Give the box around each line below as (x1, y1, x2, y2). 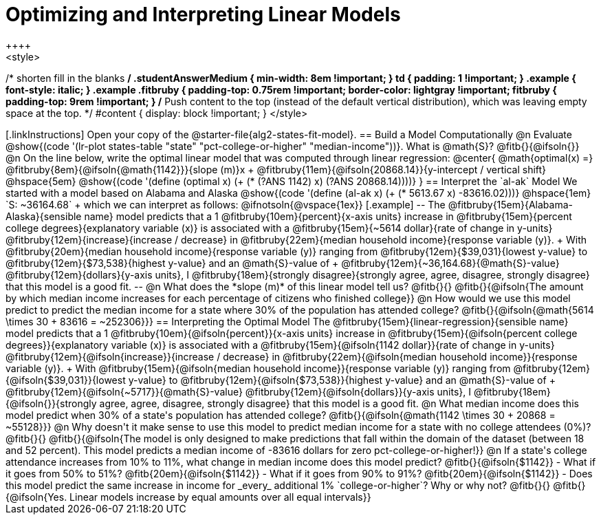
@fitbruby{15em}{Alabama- (448, 198, 573, 210)
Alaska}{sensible (6, 210, 82, 222)
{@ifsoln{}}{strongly (6, 397, 97, 409)
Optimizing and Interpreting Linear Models (6, 3, 401, 26)
